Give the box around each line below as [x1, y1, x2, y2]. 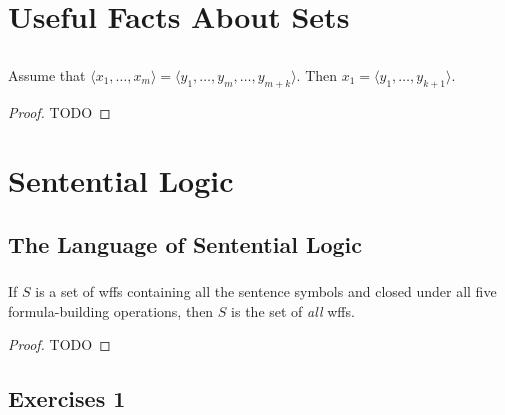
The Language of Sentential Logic [8, 228, 363, 259]
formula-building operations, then [8, 300, 214, 321]
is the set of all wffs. [231, 300, 355, 321]
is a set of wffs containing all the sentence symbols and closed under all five [35, 281, 497, 302]
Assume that [8, 64, 86, 85]
